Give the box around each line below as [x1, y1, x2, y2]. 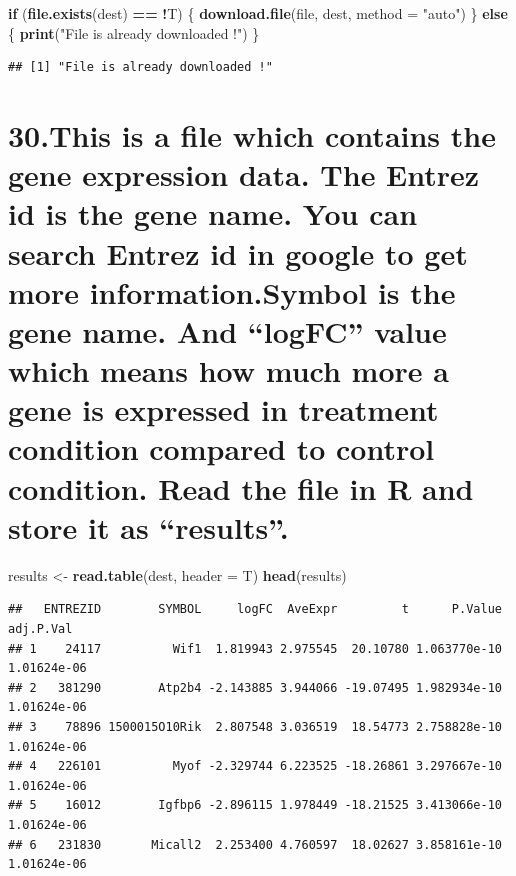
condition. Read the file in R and [8, 467, 474, 508]
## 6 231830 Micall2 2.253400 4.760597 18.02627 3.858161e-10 [8, 837, 502, 852]
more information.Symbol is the [8, 271, 456, 312]
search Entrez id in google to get [8, 232, 468, 273]
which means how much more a [8, 350, 449, 391]
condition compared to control [8, 428, 435, 469]
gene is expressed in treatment [8, 389, 439, 430]
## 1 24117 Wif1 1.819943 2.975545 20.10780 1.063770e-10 [8, 641, 502, 656]
